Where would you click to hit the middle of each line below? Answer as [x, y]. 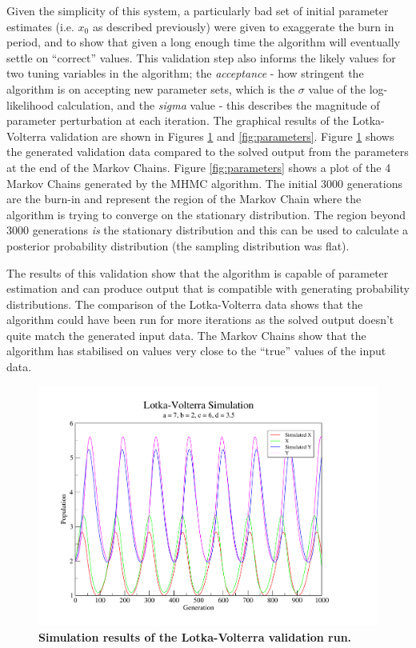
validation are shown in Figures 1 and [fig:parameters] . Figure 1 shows [222, 136]
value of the [337, 88]
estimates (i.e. [40, 26]
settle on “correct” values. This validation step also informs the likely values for [201, 57]
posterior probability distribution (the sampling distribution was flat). [178, 245]
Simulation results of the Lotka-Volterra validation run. [195, 636]
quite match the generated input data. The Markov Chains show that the [186, 335]
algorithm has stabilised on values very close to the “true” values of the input [196, 351]
